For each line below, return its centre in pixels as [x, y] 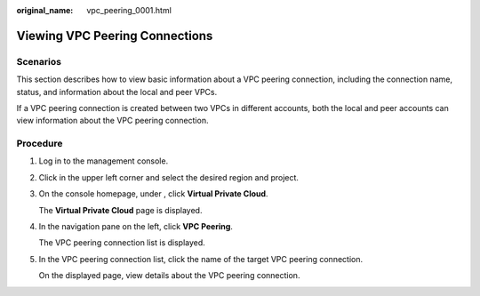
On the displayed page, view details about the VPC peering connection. [169, 276]
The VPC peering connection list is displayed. [122, 243]
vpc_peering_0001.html [129, 10]
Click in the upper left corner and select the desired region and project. [169, 177]
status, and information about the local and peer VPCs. [117, 92]
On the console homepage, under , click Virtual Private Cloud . [153, 194]
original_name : [45, 10]
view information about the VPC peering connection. [112, 121]
